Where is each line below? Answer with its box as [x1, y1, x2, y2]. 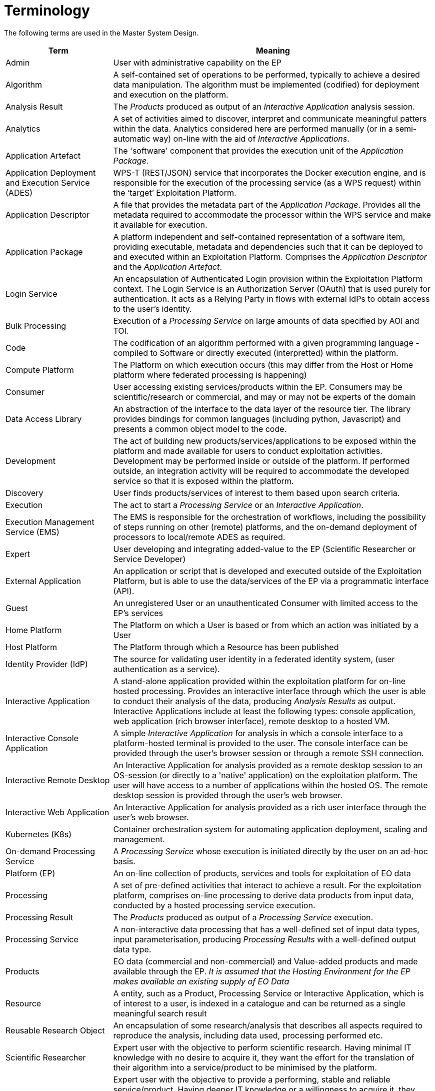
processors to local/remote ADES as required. [113, 531, 285, 542]
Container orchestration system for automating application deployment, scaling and [113, 824, 427, 834]
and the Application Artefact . [113, 261, 222, 272]
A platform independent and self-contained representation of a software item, [113, 231, 405, 242]
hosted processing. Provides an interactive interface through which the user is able [113, 686, 426, 696]
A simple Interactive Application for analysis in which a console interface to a [113, 728, 403, 738]
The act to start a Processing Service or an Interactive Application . [113, 499, 363, 510]
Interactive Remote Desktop [5, 775, 110, 785]
